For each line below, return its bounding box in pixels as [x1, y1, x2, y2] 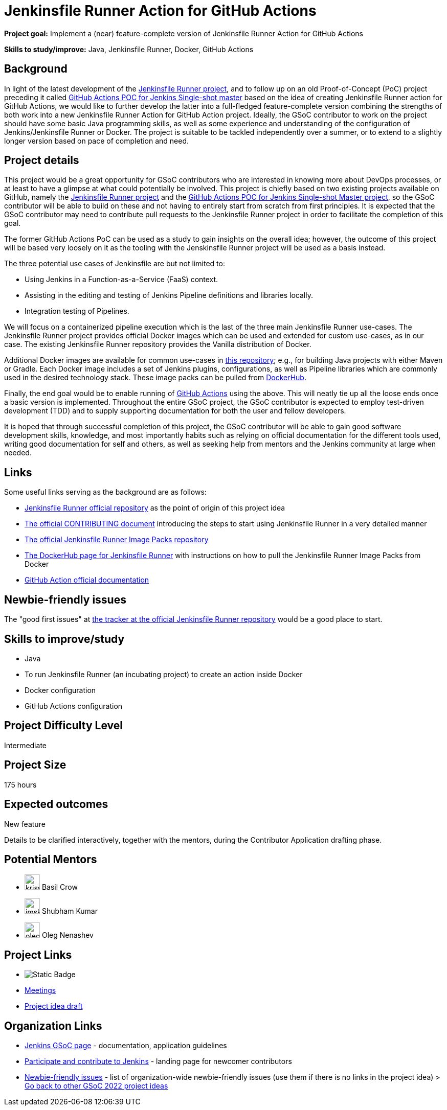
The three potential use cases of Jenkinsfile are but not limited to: [4, 259, 225, 268]
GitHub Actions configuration [25, 701, 123, 710]
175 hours [4, 780, 37, 789]
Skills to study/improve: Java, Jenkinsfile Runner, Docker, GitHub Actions [4, 44, 254, 54]
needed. [4, 448, 32, 457]
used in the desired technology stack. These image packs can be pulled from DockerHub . [4, 373, 306, 382]
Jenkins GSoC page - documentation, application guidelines [25, 1041, 227, 1050]
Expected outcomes [4, 798, 108, 811]
